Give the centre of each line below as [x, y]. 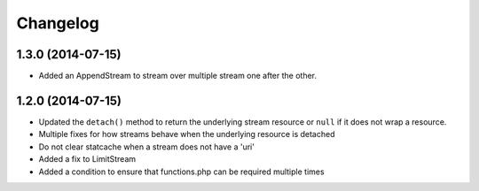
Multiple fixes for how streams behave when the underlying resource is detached [187, 134]
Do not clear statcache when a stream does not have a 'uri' [146, 147]
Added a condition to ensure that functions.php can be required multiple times [181, 172]
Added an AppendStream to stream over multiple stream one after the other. [178, 76]
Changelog [58, 23]
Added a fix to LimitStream [87, 159]
